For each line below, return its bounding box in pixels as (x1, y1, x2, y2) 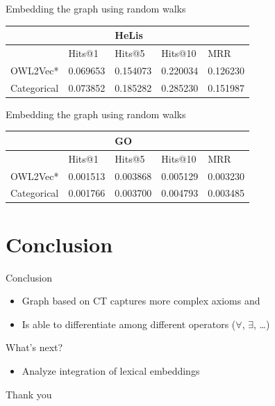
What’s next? (6, 340, 63, 355)
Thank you (6, 387, 52, 401)
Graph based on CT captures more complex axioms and (22, 293, 260, 308)
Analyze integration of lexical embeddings (22, 363, 200, 377)
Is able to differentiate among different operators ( (22, 316, 236, 331)
